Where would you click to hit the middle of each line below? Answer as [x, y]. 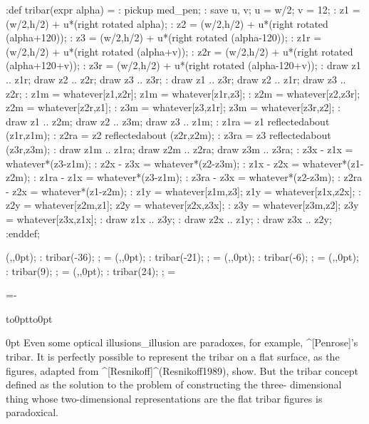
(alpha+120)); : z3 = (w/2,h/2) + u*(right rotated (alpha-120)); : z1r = [164, 37]
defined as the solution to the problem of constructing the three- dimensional [174, 384]
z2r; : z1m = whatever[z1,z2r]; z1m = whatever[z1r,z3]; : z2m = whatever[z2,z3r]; [183, 93]
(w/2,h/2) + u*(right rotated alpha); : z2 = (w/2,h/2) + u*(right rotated [167, 23]
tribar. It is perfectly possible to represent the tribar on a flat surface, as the [173, 357]
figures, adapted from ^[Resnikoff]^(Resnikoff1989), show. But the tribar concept [182, 370]
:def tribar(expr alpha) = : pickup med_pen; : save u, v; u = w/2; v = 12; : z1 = [183, 9]
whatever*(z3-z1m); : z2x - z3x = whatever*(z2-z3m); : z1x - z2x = [153, 163]
